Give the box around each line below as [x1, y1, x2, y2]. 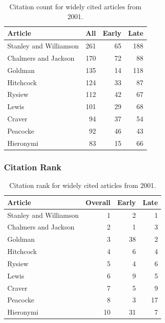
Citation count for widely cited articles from [9, 1, 142, 11]
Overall [85, 197, 111, 207]
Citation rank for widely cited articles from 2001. [9, 180, 156, 190]
